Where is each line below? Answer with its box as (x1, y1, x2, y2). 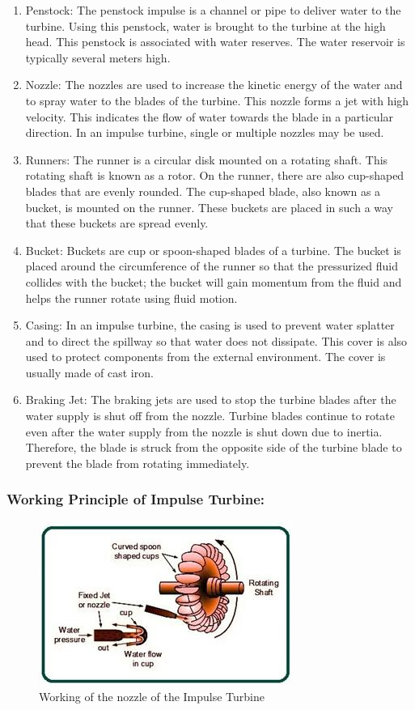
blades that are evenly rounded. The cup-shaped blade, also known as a (25, 182, 381, 199)
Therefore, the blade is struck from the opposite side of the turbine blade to (25, 439, 402, 456)
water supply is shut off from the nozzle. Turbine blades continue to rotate (25, 407, 396, 424)
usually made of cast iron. (25, 364, 154, 381)
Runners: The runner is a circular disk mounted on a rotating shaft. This (25, 151, 388, 168)
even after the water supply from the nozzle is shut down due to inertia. (25, 423, 383, 440)
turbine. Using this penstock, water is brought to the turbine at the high (25, 17, 386, 34)
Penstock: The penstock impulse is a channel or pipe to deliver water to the (25, 2, 401, 18)
